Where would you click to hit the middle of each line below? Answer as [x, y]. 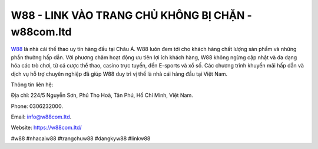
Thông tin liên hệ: [32, 84]
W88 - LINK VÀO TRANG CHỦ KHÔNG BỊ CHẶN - [132, 15]
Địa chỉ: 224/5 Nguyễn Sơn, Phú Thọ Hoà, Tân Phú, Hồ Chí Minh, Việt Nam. [102, 95]
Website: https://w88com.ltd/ [46, 128]
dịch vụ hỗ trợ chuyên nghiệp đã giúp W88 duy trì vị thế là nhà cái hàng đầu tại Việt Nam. [119, 74]
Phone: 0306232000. [37, 106]
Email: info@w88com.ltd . [41, 117]
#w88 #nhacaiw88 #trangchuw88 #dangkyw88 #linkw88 [81, 138]
